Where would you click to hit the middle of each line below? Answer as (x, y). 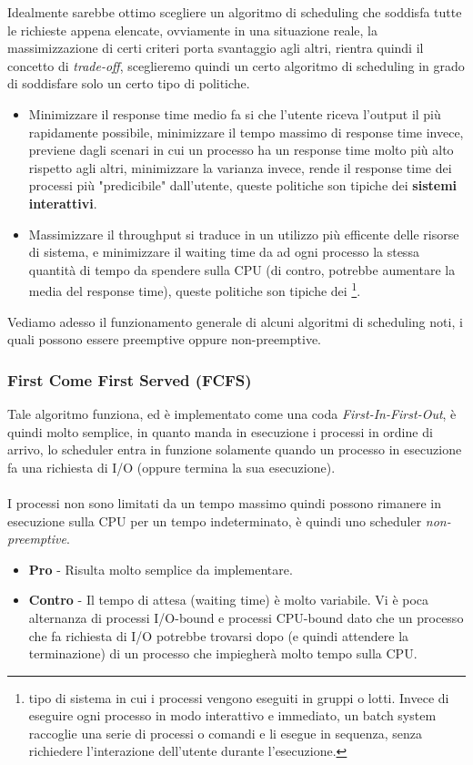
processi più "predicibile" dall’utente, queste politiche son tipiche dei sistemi (243, 185)
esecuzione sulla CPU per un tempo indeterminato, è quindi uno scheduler (215, 520)
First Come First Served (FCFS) (130, 379)
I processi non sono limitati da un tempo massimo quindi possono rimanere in (225, 502)
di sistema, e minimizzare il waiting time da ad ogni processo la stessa (224, 252)
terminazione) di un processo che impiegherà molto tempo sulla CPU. (223, 653)
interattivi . (63, 203)
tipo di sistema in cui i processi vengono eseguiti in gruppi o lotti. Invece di (239, 697)
